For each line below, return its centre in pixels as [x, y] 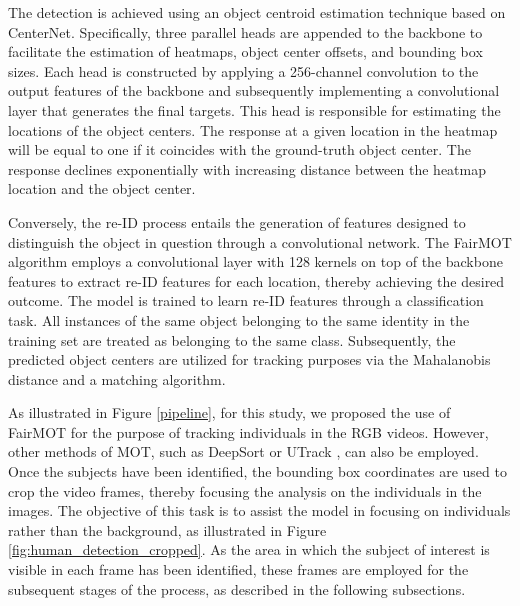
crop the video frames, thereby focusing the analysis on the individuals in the [245, 490]
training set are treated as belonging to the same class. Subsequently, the [232, 339]
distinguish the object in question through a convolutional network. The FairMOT [260, 241]
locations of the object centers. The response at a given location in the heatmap [253, 129]
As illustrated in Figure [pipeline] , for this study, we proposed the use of [229, 412]
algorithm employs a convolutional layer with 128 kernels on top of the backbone [255, 261]
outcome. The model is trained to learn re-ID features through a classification [246, 300]
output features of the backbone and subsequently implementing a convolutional [254, 90]
